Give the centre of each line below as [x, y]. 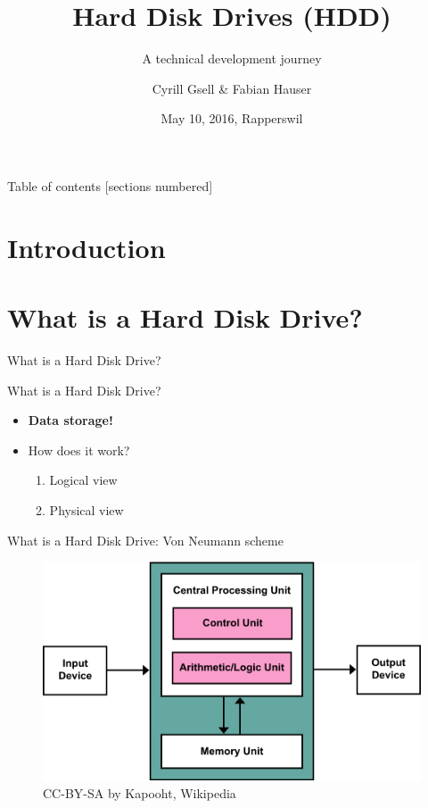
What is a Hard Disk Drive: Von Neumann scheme [145, 540]
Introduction [86, 247]
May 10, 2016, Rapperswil [232, 118]
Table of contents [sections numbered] [110, 185]
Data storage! [70, 420]
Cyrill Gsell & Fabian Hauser [232, 88]
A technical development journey [232, 58]
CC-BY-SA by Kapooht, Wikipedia [140, 793]
